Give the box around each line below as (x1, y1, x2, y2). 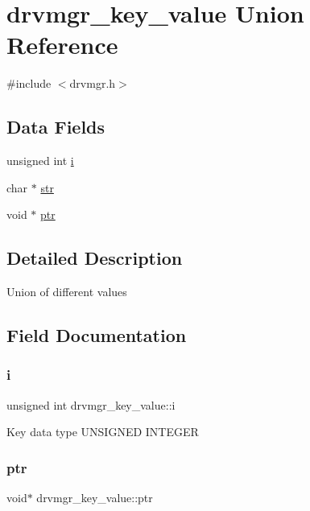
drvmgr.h (69, 75, 116, 92)
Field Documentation (6, 323, 187, 348)
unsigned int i (6, 152, 74, 169)
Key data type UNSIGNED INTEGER (6, 423, 199, 440)
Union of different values (6, 283, 127, 300)
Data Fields (6, 114, 105, 139)
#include (6, 75, 52, 92)
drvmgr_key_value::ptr (36, 489, 153, 506)
